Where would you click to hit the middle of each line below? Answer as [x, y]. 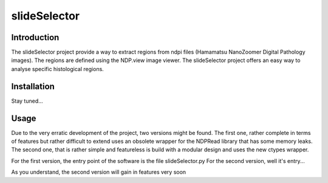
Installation [33, 86]
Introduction [35, 37]
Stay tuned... [27, 101]
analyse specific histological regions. [58, 69]
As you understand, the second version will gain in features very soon [99, 172]
